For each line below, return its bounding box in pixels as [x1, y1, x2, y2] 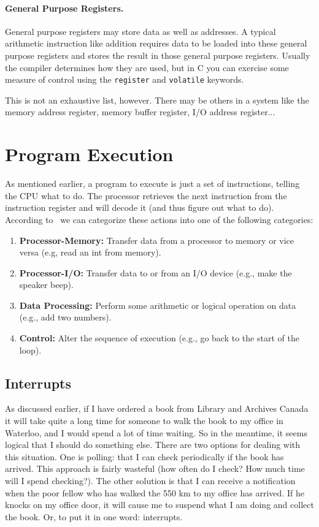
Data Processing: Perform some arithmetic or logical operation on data [19, 298, 296, 311]
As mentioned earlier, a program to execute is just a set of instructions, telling [5, 177, 300, 190]
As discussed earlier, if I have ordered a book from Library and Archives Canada [5, 402, 309, 415]
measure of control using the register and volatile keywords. [5, 73, 244, 86]
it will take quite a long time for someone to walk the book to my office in [5, 414, 283, 427]
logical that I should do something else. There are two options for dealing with [5, 438, 301, 451]
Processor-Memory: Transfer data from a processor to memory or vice [19, 233, 294, 246]
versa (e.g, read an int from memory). [19, 246, 161, 259]
